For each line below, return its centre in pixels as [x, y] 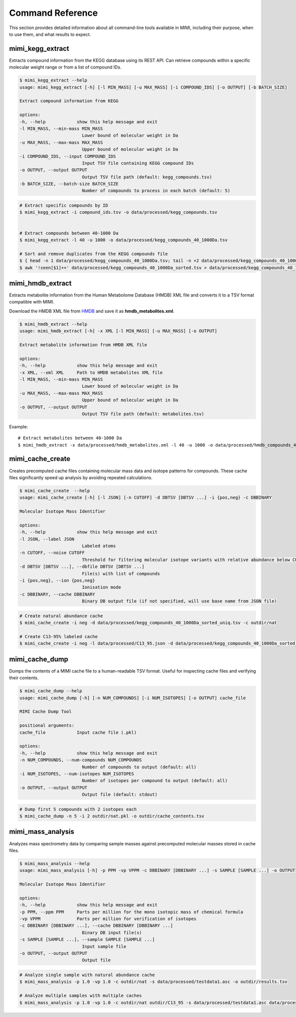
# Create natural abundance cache [61, 616]
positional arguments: [47, 726]
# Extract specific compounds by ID [64, 206]
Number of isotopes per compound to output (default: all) [155, 781]
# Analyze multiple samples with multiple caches [81, 996]
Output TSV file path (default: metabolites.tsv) [143, 414]
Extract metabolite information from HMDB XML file [83, 345]
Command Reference [54, 13]
